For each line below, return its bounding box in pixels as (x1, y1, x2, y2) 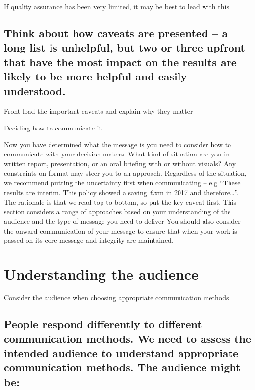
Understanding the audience (4, 264, 199, 284)
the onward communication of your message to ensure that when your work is (4, 225, 237, 235)
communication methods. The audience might (4, 360, 241, 375)
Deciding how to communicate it (4, 122, 102, 132)
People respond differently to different (4, 316, 202, 332)
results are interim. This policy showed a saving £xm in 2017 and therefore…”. (4, 187, 239, 197)
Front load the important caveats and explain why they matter (4, 106, 193, 116)
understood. (4, 83, 66, 98)
